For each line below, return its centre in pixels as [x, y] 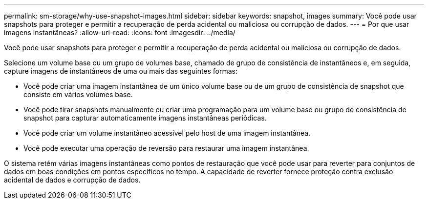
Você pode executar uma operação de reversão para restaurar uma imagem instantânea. [166, 148]
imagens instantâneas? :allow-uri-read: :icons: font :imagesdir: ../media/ [120, 32]
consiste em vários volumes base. [78, 94]
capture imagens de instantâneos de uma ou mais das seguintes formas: [121, 71]
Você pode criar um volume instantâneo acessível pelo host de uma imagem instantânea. [167, 133]
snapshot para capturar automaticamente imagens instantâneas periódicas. [145, 118]
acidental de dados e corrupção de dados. [72, 180]
